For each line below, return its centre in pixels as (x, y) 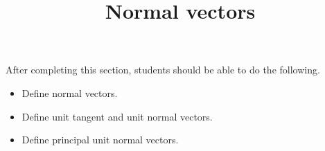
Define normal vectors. (70, 92)
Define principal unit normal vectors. (100, 140)
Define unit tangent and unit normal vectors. (117, 116)
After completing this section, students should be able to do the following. (163, 70)
